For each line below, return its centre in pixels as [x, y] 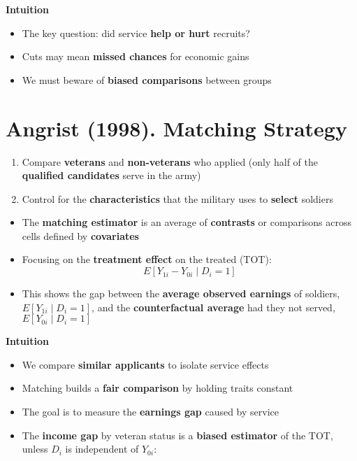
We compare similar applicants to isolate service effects [145, 364]
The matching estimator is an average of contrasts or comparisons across [187, 222]
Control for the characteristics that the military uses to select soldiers [177, 198]
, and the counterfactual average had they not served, [213, 307]
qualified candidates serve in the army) [111, 175]
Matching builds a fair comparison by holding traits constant [158, 388]
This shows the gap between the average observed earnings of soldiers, [181, 293]
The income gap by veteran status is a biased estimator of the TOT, [177, 435]
